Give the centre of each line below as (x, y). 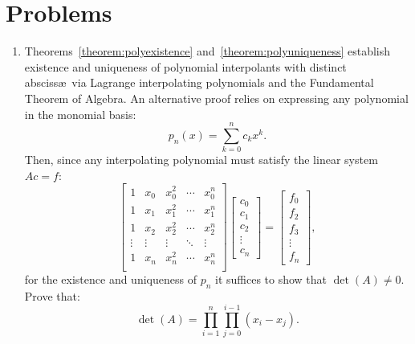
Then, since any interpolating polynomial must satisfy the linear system (201, 160)
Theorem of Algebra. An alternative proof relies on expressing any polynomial (216, 98)
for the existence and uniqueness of (110, 278)
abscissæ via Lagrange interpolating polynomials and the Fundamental (199, 82)
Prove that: (52, 295)
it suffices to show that (271, 278)
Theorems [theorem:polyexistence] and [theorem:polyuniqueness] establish (207, 51)
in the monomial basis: (80, 114)
